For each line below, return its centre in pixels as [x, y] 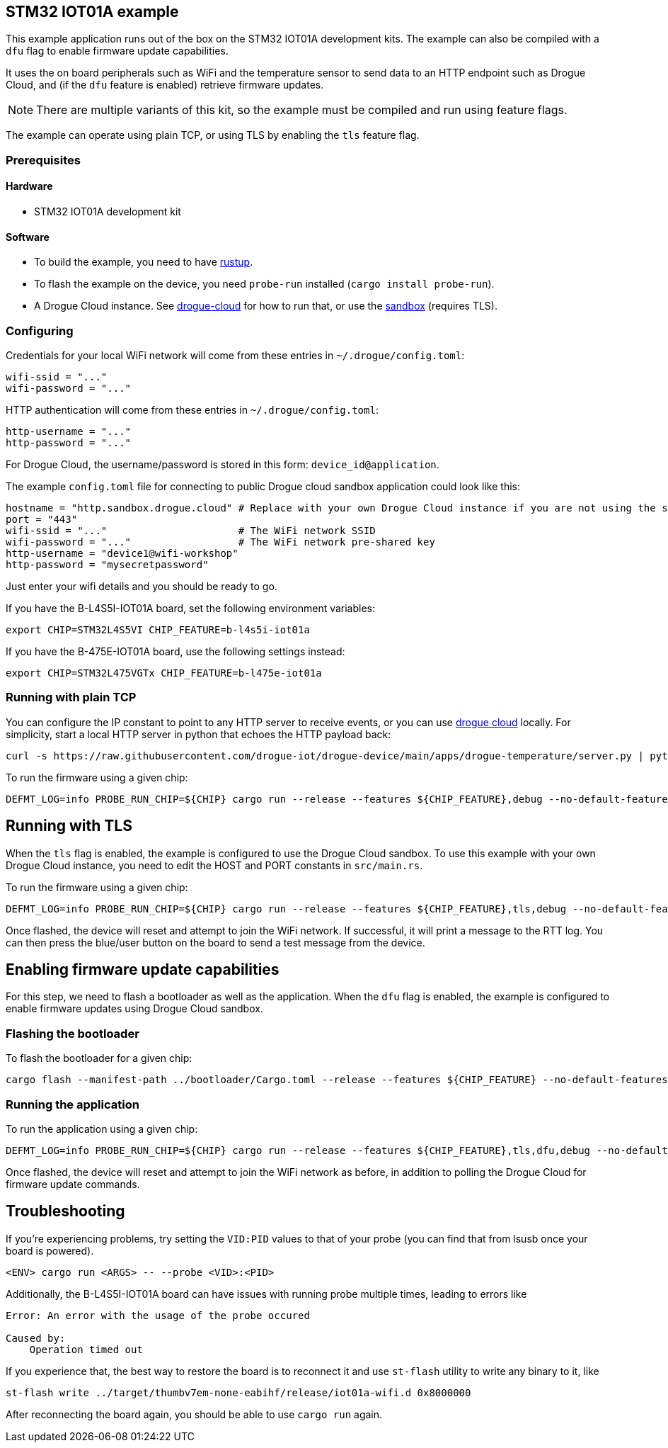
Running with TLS [69, 826]
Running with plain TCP [71, 697]
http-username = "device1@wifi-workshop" [122, 553]
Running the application [73, 1104]
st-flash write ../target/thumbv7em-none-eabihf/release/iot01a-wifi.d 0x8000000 [238, 1392]
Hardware [29, 186]
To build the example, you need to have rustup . [144, 262]
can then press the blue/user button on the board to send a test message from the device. [215, 942]
